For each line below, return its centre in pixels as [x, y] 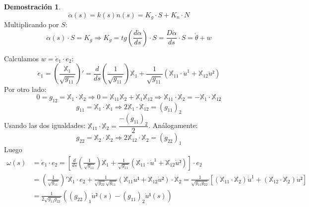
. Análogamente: [173, 125]
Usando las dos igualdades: [45, 125]
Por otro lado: [25, 89]
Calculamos [22, 58]
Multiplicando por [31, 24]
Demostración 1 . [32, 6]
